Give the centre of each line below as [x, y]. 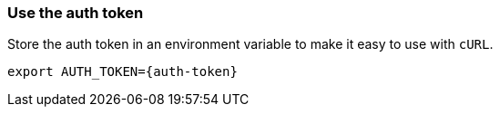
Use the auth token [76, 13]
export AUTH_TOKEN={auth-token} [122, 72]
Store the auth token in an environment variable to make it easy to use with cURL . [250, 44]
